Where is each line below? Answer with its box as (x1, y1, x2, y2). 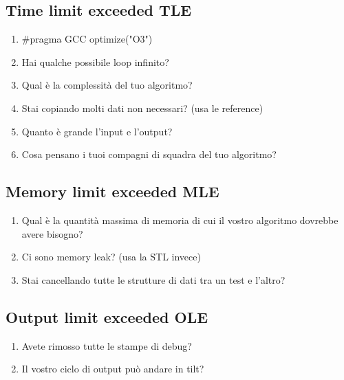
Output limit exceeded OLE (6, 306, 208, 327)
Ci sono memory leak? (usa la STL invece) (21, 249, 201, 264)
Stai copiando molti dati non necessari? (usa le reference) (21, 100, 264, 115)
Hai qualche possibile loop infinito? (21, 54, 169, 69)
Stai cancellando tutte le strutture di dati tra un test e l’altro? (21, 272, 286, 287)
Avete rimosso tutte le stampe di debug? (21, 338, 192, 353)
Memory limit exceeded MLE (6, 181, 219, 202)
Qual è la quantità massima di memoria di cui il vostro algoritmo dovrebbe (21, 212, 338, 227)
